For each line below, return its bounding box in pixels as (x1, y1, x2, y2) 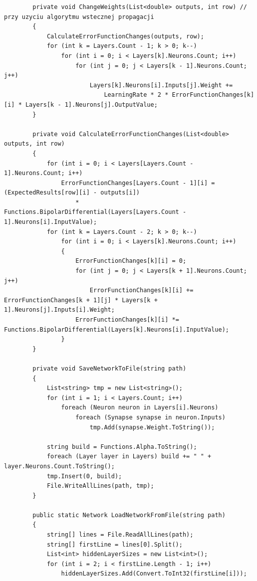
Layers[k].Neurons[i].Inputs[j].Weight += (89, 81, 233, 89)
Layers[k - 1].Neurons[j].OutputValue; (25, 101, 158, 108)
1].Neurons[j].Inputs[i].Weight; (4, 306, 115, 314)
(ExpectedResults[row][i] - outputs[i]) (4, 189, 140, 196)
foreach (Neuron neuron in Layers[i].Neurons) (61, 404, 219, 411)
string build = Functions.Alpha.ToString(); (46, 443, 197, 450)
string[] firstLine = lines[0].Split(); (46, 541, 183, 548)
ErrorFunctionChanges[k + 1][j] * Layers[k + (4, 296, 158, 304)
